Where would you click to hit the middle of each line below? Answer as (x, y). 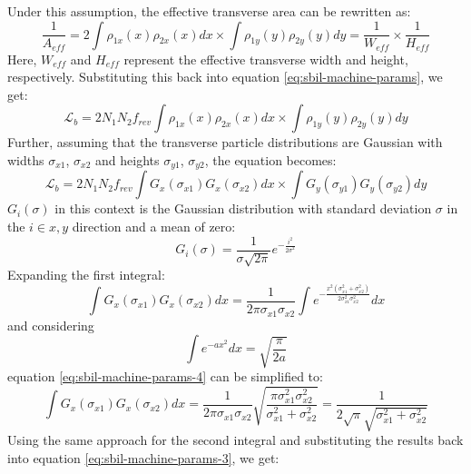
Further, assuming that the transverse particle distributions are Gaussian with (225, 142)
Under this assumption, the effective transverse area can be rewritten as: (209, 11)
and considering (51, 325)
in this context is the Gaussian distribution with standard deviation (243, 208)
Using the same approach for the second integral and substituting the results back (235, 440)
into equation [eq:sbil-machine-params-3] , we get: (143, 458)
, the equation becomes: (270, 160)
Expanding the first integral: (86, 275)
